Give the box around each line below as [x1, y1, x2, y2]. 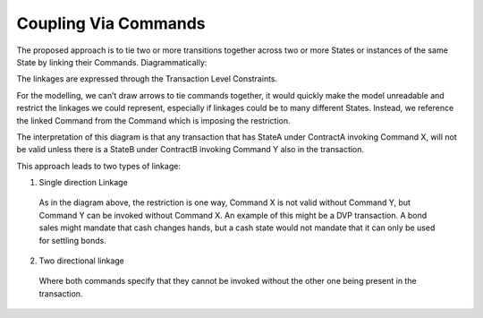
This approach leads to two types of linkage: [16, 160, 181, 171]
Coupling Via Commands [16, 13, 206, 33]
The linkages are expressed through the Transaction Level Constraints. [16, 73, 278, 84]
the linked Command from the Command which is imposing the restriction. [16, 115, 291, 125]
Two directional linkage [38, 255, 125, 266]
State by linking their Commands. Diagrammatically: [16, 56, 208, 67]
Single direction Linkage [38, 177, 129, 188]
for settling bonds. [38, 235, 106, 245]
